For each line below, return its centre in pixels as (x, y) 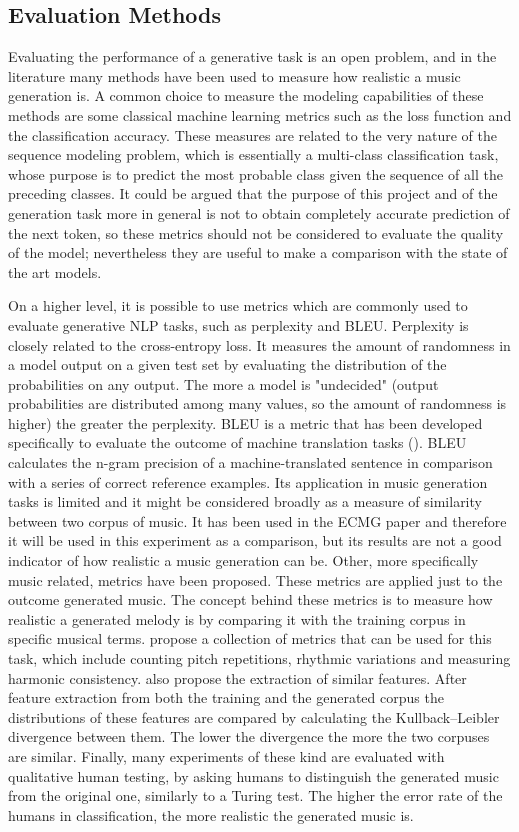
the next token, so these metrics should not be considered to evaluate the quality (256, 232)
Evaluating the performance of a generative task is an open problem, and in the (252, 56)
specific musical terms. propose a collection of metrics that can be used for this (250, 638)
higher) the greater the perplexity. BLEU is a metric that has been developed (245, 422)
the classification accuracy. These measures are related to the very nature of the (253, 134)
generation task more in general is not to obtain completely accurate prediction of (259, 212)
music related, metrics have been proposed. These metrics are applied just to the (255, 579)
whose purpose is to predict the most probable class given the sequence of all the (255, 173)
